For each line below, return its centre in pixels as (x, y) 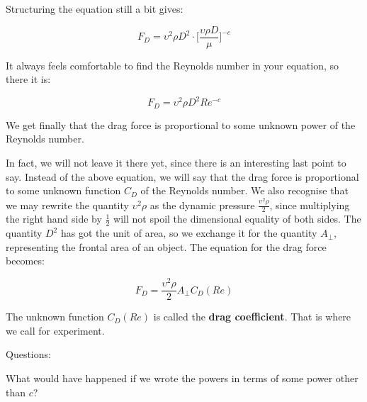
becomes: (25, 261)
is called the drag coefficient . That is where (252, 317)
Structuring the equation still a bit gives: (95, 9)
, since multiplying (310, 205)
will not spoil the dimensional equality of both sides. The (237, 219)
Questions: (28, 354)
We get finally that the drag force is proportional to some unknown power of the (181, 124)
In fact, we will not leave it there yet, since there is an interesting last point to (176, 162)
